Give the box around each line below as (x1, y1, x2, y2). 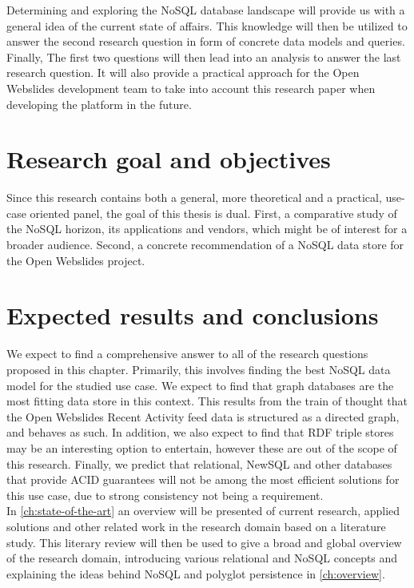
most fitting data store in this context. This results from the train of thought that (6, 393, 408, 409)
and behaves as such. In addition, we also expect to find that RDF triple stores (6, 424, 394, 441)
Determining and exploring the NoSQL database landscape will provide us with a (6, 2, 405, 18)
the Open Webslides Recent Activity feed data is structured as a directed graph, (6, 408, 400, 425)
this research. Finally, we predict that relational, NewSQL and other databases (6, 455, 392, 472)
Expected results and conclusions (6, 299, 379, 332)
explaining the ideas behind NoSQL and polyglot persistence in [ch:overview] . (6, 565, 385, 582)
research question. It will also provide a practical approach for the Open (6, 64, 360, 81)
